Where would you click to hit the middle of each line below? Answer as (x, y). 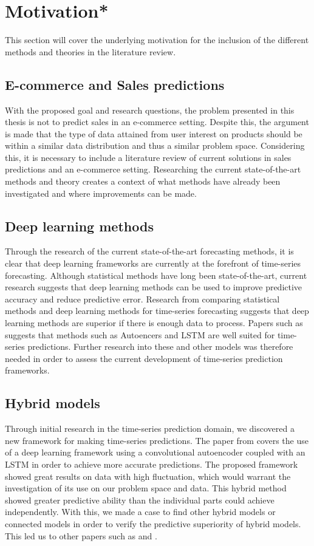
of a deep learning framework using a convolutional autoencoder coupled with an (155, 452)
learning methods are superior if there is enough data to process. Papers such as (154, 323)
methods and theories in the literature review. (90, 51)
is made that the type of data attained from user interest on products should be (154, 133)
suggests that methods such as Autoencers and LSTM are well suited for (140, 334)
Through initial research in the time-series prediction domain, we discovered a (150, 428)
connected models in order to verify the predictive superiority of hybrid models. (153, 523)
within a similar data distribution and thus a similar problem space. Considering (155, 145)
